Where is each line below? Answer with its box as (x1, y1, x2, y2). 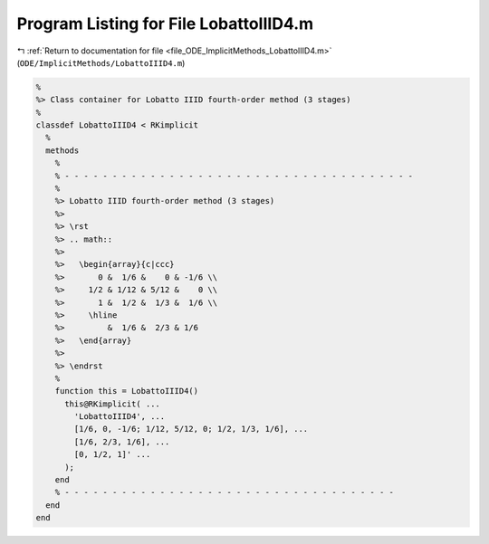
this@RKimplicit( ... (64, 398, 160, 409)
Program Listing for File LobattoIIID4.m (16, 14, 314, 33)
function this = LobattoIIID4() (54, 386, 199, 396)
